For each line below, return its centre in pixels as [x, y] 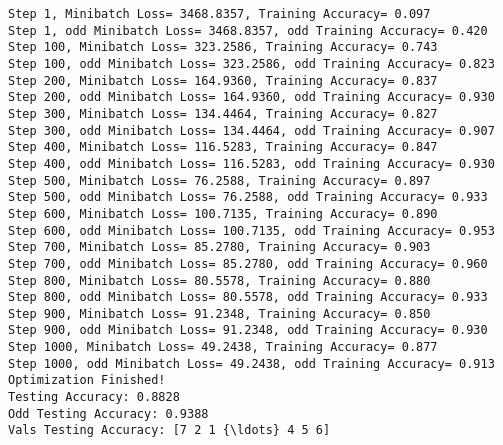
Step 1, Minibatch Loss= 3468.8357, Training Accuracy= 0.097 [219, 14]
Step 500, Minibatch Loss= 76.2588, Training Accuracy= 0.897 [219, 180]
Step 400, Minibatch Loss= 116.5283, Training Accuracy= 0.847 [223, 147]
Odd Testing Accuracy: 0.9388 [108, 413]
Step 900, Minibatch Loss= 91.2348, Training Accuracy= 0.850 [219, 313]
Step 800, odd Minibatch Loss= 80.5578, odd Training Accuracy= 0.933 [248, 297]
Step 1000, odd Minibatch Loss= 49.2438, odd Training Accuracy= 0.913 [251, 363]
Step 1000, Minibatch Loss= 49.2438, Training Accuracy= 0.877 [223, 347]
